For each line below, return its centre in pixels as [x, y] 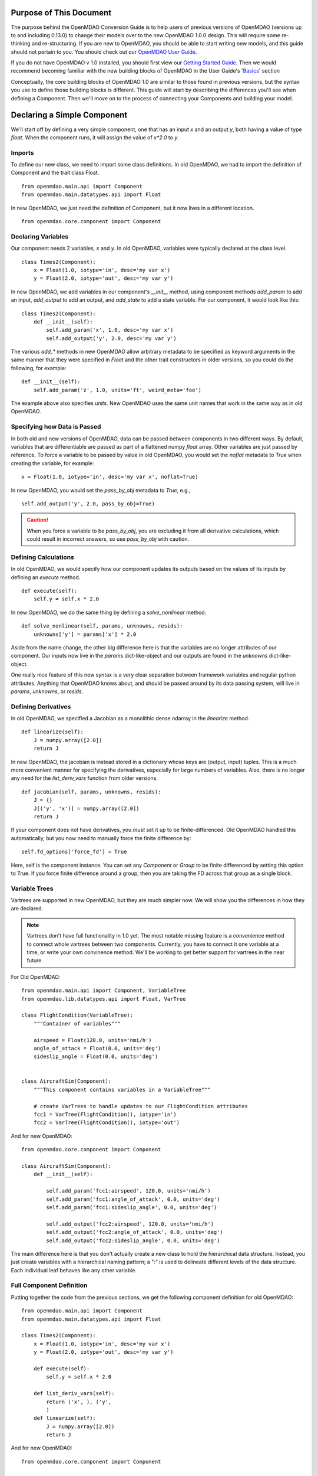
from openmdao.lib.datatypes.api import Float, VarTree [104, 999]
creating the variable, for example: [52, 463]
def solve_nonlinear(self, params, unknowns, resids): [102, 626]
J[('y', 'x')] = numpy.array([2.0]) [86, 808]
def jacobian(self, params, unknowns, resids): [91, 792]
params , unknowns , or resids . [47, 691]
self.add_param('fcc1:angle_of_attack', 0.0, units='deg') [133, 1199]
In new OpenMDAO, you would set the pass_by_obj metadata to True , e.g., [101, 490]
